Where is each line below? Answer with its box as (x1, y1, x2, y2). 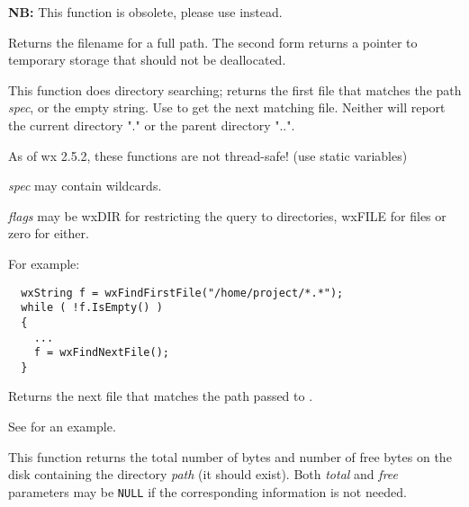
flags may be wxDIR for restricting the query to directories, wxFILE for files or (8, 206, 446, 225)
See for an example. (8, 417, 116, 436)
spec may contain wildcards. (8, 176, 162, 195)
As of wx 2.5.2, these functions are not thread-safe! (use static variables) (8, 146, 408, 165)
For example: (8, 253, 80, 272)
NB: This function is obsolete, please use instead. (8, 3, 283, 21)
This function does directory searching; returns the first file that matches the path (8, 80, 462, 99)
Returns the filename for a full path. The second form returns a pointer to (8, 32, 418, 51)
